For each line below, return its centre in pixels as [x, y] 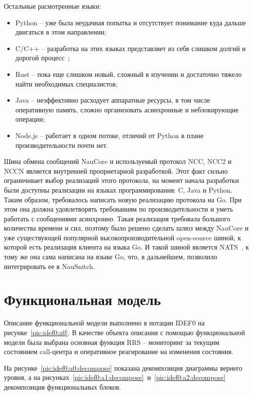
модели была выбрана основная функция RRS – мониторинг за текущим [112, 342]
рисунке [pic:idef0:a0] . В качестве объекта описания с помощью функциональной [125, 332]
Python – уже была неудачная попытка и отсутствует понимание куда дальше [131, 22]
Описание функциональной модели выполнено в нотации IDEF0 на [104, 323]
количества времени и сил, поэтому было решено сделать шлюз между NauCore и [126, 228]
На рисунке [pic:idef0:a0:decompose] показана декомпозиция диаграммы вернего [123, 368]
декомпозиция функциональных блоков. [63, 386]
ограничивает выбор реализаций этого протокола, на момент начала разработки [121, 180]
